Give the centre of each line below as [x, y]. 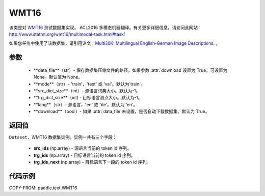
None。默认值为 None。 [58, 77]
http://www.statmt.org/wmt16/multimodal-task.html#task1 [67, 34]
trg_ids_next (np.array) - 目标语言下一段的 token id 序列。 [92, 162]
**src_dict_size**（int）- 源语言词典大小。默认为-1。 [87, 90]
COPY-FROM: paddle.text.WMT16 [43, 188]
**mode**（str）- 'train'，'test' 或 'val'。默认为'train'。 [89, 84]
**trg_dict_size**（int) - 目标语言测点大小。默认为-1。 [88, 98]
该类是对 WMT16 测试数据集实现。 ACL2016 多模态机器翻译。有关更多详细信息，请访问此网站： [106, 28]
